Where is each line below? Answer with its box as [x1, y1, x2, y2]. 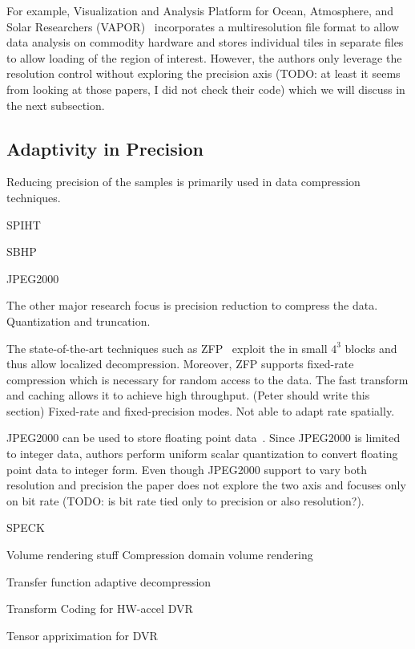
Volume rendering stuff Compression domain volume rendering [6, 546, 313, 563]
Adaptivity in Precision [6, 136, 204, 160]
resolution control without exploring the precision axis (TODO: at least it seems [6, 65, 401, 82]
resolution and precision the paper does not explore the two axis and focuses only [6, 477, 406, 493]
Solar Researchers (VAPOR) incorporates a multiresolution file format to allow [6, 18, 399, 34]
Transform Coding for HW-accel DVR [6, 600, 193, 617]
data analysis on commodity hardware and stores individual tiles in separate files [6, 34, 404, 51]
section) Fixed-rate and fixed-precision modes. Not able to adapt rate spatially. [6, 402, 395, 419]
